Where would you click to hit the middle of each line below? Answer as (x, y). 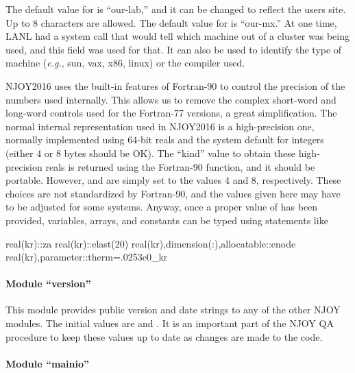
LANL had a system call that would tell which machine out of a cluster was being (177, 36)
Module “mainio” (48, 363)
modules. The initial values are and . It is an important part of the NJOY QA (170, 323)
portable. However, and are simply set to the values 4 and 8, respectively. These (173, 180)
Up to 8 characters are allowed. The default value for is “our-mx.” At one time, (171, 22)
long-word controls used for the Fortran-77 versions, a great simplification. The (171, 113)
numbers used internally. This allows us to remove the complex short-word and (171, 99)
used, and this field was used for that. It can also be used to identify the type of (174, 49)
